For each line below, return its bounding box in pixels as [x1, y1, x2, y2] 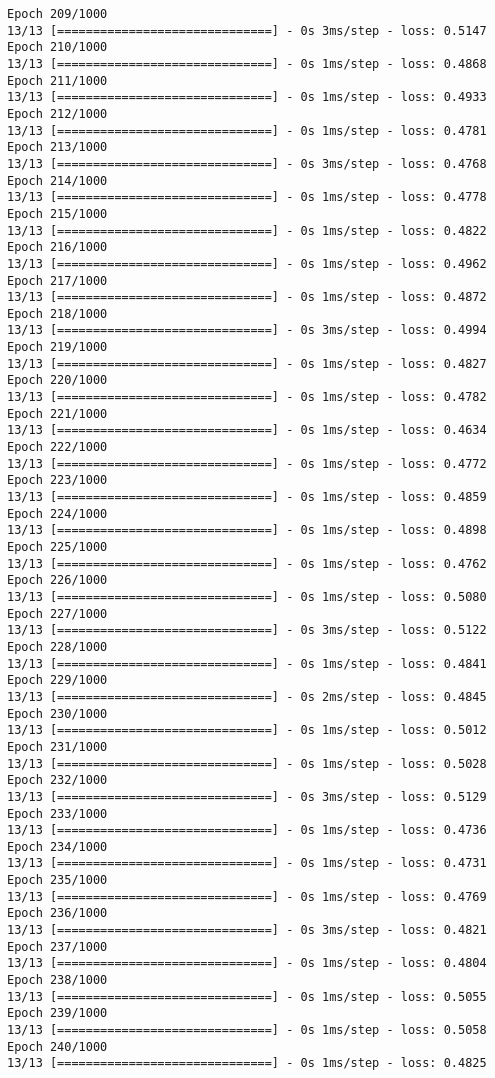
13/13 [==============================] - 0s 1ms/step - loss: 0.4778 [7, 190, 487, 205]
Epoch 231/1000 [7, 739, 108, 754]
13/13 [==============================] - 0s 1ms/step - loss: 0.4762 [7, 556, 487, 571]
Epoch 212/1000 [7, 106, 108, 121]
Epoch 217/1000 [7, 273, 108, 288]
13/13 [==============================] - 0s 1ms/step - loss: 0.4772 [7, 456, 487, 471]
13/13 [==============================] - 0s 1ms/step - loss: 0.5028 [7, 756, 487, 771]
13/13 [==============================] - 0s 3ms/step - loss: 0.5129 [7, 789, 487, 804]
